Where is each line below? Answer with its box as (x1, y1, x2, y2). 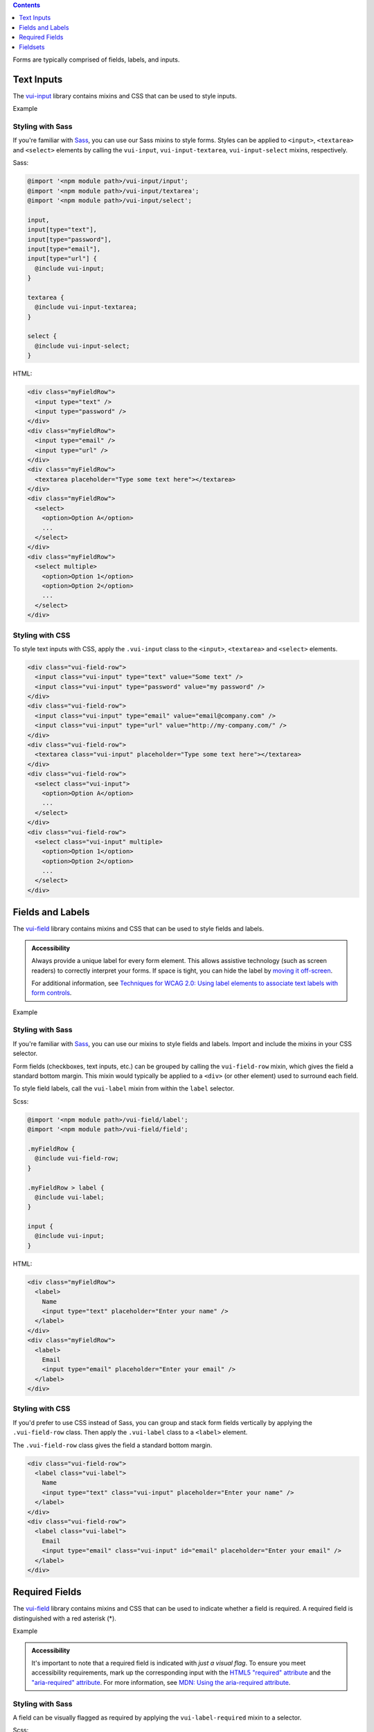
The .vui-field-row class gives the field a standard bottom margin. (12, 1441, 213, 1449)
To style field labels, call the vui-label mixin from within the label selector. (12, 1084, 235, 1093)
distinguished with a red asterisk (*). (12, 1614, 117, 1623)
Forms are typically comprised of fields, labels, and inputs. (12, 55, 180, 64)
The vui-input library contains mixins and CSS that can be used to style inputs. (12, 91, 237, 100)
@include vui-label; (35, 1193, 105, 1201)
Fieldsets (19, 42, 45, 51)
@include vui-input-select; (35, 342, 130, 350)
